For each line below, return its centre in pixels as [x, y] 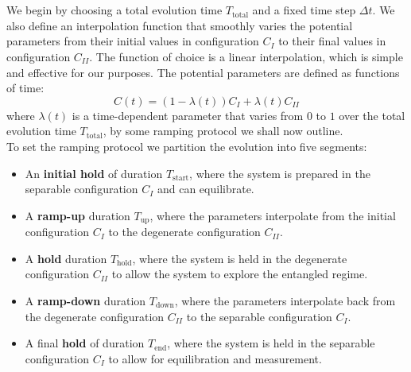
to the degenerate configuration [184, 232]
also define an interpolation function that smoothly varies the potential [180, 25]
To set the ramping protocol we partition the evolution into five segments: [187, 146]
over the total [372, 115]
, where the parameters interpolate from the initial [273, 215]
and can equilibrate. [205, 189]
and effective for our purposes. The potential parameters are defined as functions [203, 72]
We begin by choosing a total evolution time [114, 10]
